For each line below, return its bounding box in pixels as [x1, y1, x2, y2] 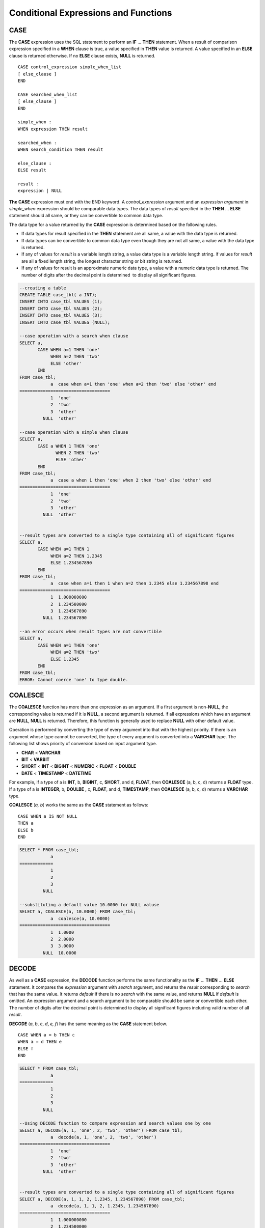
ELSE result [18, 167, 47, 173]
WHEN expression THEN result [18, 126, 88, 132]
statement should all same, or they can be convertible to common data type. [9, 213, 163, 219]
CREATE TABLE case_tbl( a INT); [19, 292, 98, 297]
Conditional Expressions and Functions [9, 7, 172, 18]
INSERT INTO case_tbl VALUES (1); [19, 299, 103, 305]
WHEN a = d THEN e [18, 1039, 62, 1045]
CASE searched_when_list [18, 91, 78, 97]
